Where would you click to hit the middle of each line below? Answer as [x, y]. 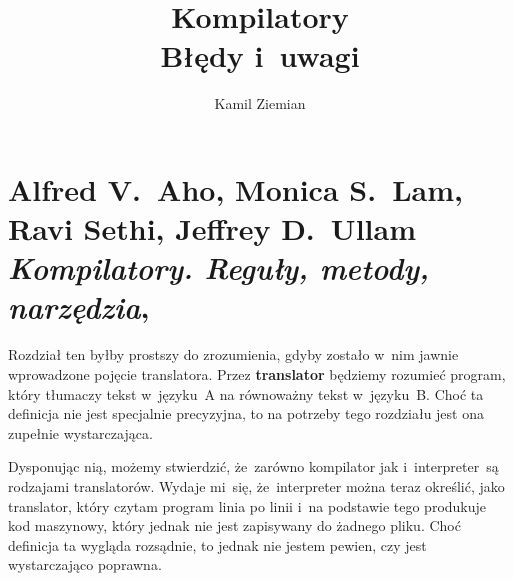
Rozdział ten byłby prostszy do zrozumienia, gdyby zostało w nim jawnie [233, 354]
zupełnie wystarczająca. [80, 432]
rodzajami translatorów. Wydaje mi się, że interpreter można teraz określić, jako [256, 485]
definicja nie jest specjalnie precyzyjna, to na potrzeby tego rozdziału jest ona [246, 413]
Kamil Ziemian [260, 103]
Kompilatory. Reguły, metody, [218, 268]
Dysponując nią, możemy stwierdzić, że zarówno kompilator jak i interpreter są [253, 466]
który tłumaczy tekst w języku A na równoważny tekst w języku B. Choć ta [246, 393]
